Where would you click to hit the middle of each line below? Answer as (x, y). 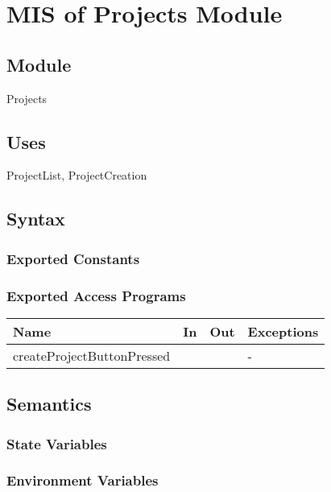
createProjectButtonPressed (92, 355)
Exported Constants (73, 258)
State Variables (57, 443)
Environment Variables (83, 480)
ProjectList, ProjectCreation (77, 175)
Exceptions (283, 331)
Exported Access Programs (96, 295)
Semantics (49, 404)
